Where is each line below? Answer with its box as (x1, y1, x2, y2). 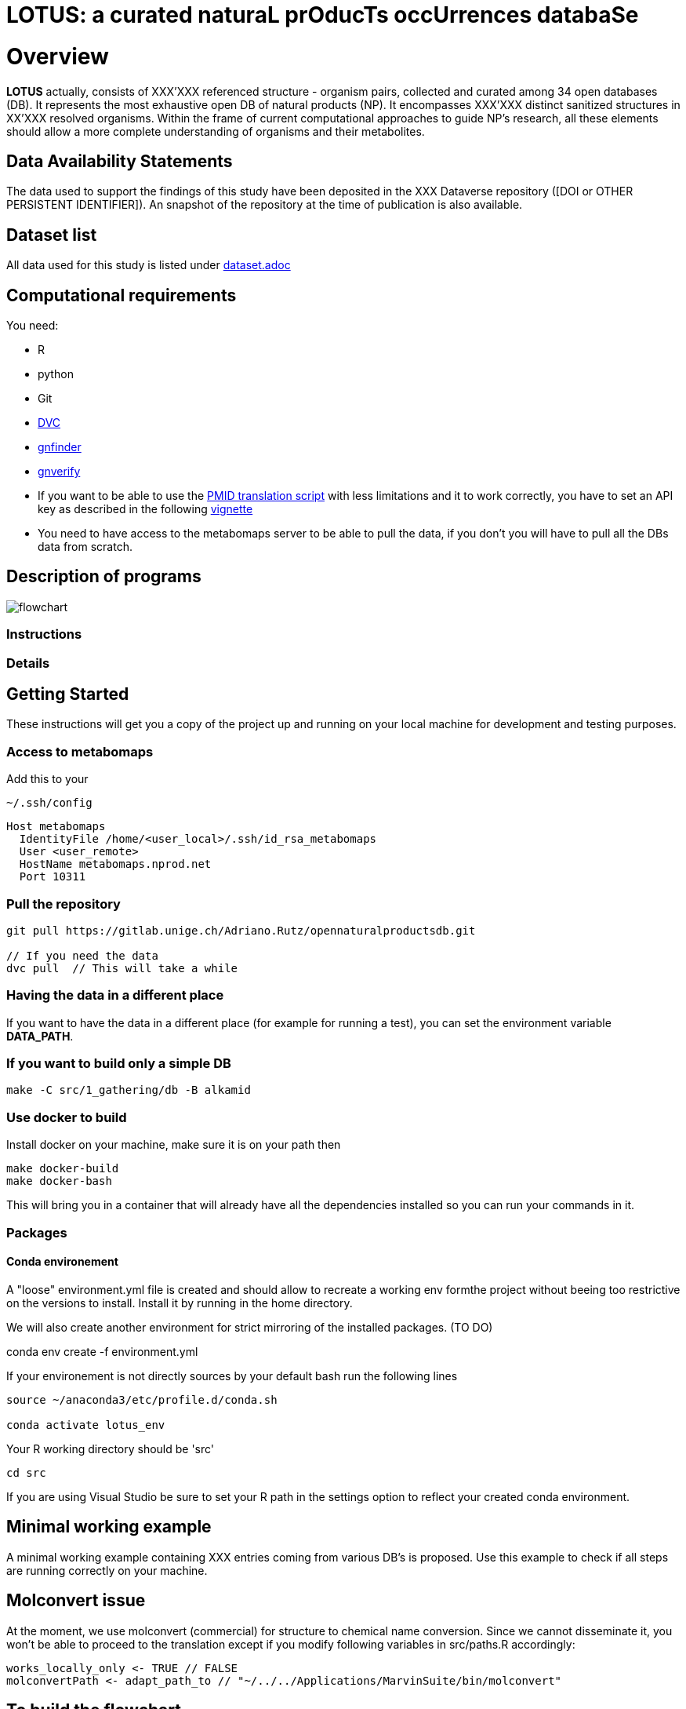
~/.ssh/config (6, 796, 93, 810)
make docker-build (6, 1162, 119, 1175)
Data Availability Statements (6, 151, 233, 171)
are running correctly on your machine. (6, 1563, 208, 1577)
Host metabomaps (6, 820, 106, 833)
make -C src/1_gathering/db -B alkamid (6, 1084, 251, 1097)
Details (6, 654, 50, 671)
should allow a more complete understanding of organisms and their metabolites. (6, 124, 425, 138)
